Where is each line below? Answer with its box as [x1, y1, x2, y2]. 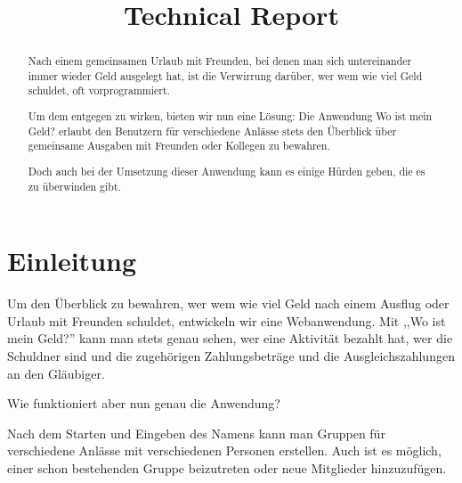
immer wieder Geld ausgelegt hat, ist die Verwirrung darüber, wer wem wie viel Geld [28, 68, 423, 83]
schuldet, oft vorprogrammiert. [28, 83, 170, 98]
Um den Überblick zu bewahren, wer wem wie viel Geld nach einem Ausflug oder [7, 294, 450, 313]
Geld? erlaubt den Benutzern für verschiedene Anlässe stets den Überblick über [28, 123, 397, 138]
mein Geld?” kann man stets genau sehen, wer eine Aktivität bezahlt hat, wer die [7, 329, 453, 348]
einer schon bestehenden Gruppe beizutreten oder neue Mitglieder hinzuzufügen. [7, 458, 447, 477]
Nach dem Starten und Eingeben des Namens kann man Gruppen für [7, 423, 385, 442]
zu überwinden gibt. [28, 178, 121, 193]
